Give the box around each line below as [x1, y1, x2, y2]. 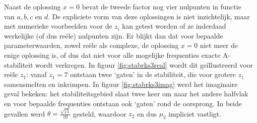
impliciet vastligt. [168, 108, 221, 119]
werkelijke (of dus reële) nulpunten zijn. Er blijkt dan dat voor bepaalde [4, 30, 223, 41]
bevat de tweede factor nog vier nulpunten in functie [82, 1, 242, 11]
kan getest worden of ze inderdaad [122, 21, 226, 31]
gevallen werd [4, 108, 45, 119]
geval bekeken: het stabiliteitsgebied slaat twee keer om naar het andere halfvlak [4, 88, 249, 99]
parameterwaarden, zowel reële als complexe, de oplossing [4, 40, 179, 50]
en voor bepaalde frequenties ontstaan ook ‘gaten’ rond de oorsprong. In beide [4, 98, 242, 108]
